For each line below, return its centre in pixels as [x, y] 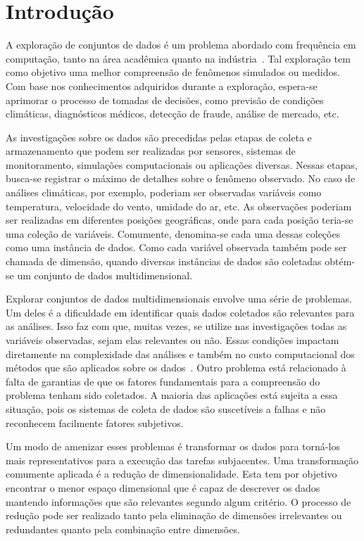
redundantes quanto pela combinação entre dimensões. [123, 529]
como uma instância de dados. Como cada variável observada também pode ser [176, 247]
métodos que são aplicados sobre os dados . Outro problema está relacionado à [176, 368]
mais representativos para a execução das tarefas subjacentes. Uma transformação [182, 460]
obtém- [340, 261]
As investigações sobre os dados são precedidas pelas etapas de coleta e [159, 137]
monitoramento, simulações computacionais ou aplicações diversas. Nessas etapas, [182, 164]
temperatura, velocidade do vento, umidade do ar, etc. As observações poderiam [179, 206]
